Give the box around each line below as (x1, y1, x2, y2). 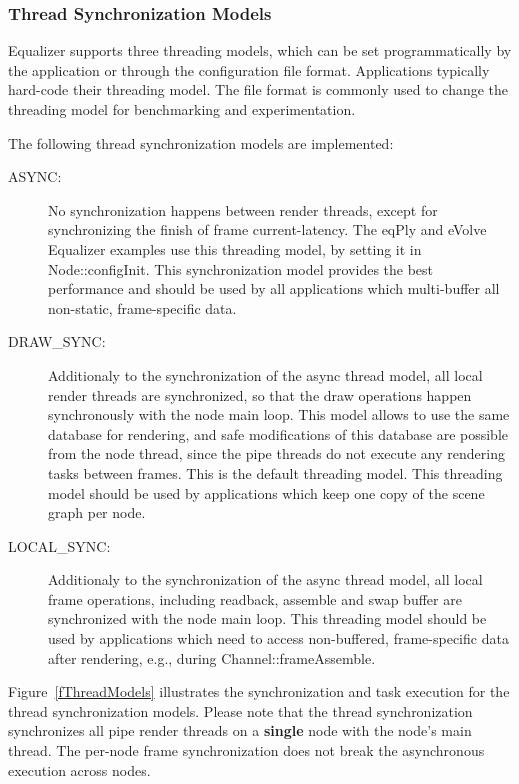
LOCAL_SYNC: (8, 535, 111, 556)
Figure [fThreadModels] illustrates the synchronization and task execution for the (8, 681, 510, 702)
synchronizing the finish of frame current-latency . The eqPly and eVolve (48, 219, 487, 240)
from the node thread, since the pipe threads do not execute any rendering (48, 443, 505, 464)
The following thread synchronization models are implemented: (8, 132, 394, 153)
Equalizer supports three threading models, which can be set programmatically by (8, 40, 512, 61)
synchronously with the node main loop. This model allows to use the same (48, 404, 510, 425)
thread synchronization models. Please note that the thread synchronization (8, 700, 473, 721)
